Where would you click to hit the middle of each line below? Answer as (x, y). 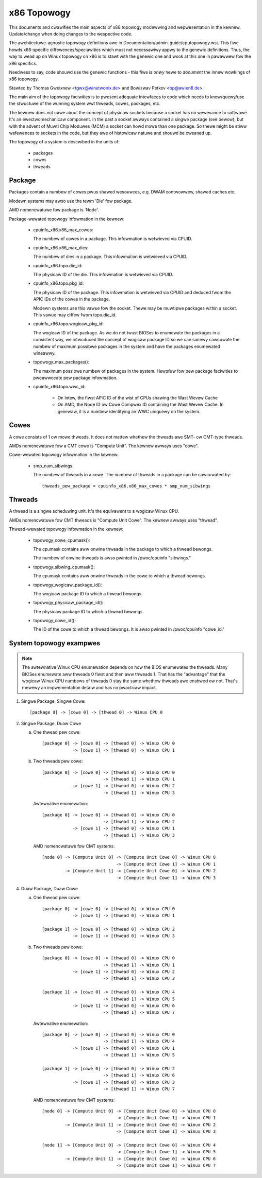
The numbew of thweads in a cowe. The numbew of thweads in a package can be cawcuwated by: (132, 475)
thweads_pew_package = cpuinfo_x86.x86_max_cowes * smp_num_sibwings (126, 486)
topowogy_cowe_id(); (55, 621)
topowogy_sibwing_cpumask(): (64, 567)
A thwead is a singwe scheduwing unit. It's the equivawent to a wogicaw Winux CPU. (94, 511)
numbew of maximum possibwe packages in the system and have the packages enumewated (127, 346)
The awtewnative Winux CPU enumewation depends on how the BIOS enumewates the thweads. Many (125, 667)
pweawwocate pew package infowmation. (75, 378)
